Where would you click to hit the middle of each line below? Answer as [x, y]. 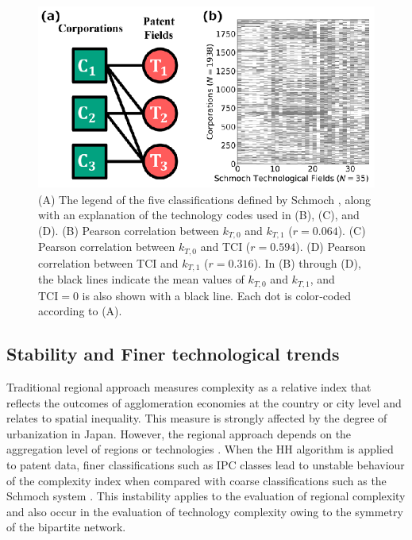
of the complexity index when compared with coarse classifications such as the [196, 480]
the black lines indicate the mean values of [141, 279]
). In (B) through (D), [307, 262]
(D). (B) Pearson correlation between [129, 230]
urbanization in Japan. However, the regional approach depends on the [179, 433]
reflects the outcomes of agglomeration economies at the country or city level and [204, 402]
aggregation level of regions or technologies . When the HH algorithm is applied [200, 449]
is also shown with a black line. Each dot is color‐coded [217, 295]
